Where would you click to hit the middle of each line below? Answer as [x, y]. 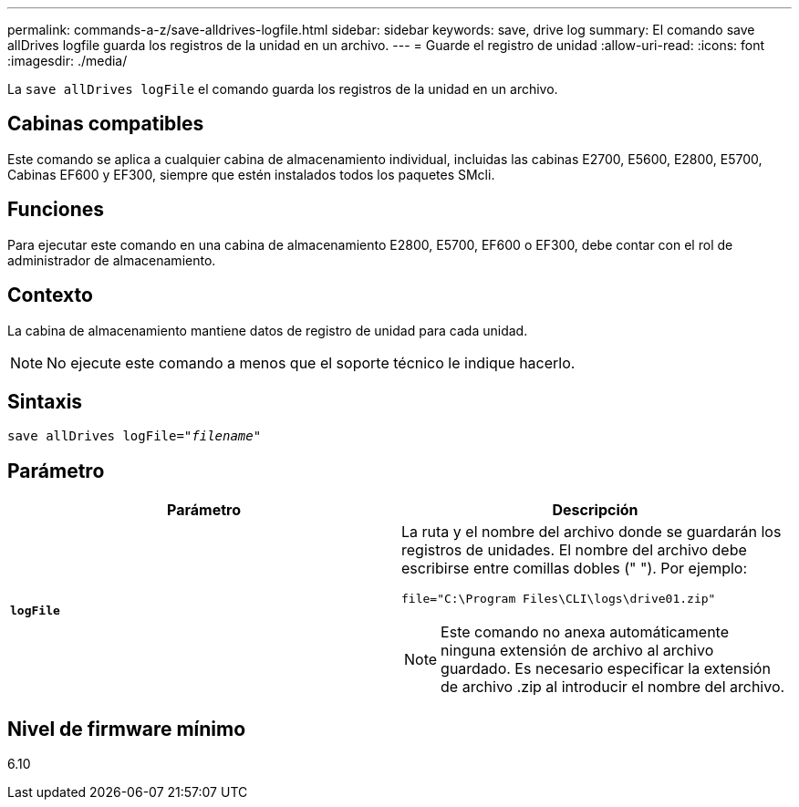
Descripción [595, 510]
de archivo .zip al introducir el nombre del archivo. [613, 687]
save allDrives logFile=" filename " [135, 436]
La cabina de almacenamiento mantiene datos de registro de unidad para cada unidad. [268, 330]
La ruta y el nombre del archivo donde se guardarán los [591, 532]
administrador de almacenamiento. [112, 260]
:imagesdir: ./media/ [67, 61]
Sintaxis [45, 401]
